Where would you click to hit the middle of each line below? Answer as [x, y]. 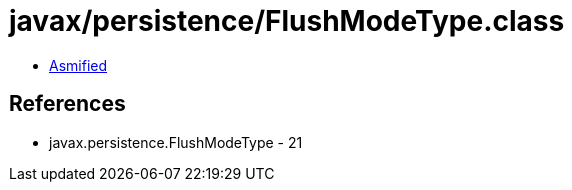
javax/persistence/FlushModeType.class [287, 21]
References [67, 104]
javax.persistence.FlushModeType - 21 [176, 142]
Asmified [78, 65]
